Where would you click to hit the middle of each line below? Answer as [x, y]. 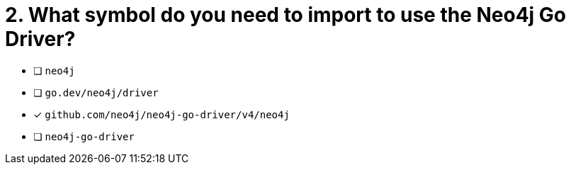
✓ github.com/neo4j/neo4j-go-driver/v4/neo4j [162, 114]
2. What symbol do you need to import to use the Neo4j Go [286, 15]
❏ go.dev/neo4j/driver [96, 92]
